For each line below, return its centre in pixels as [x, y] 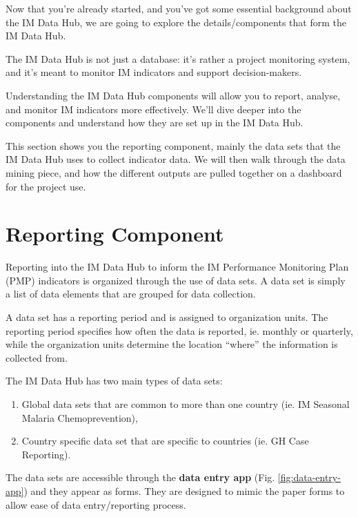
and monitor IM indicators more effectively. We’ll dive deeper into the [153, 109]
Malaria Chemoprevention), [80, 417]
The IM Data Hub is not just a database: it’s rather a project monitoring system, [178, 58]
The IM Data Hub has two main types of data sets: [114, 381]
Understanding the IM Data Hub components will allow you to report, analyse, [173, 95]
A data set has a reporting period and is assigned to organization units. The [167, 317]
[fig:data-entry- [309, 477]
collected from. [37, 357]
